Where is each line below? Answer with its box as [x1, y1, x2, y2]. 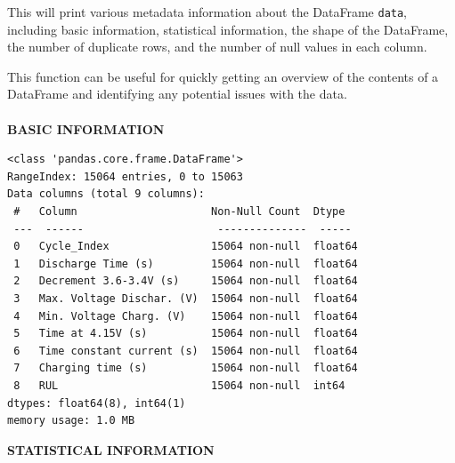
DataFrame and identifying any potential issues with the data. [7, 84, 347, 103]
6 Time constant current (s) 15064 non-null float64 [13, 344, 358, 357]
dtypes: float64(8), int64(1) [7, 396, 186, 410]
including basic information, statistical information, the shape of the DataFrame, [7, 20, 449, 38]
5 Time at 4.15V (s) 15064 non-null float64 [13, 327, 358, 340]
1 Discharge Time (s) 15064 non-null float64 [13, 257, 358, 270]
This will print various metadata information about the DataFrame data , [7, 3, 408, 20]
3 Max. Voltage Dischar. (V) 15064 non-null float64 [13, 291, 358, 305]
